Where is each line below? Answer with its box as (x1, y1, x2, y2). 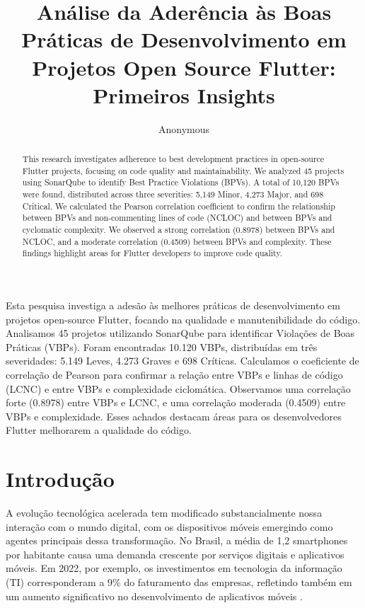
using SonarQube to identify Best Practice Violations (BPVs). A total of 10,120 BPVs (22, 176, 340, 188)
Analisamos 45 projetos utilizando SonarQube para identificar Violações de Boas (6, 326, 355, 340)
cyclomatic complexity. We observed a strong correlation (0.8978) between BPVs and (22, 224, 335, 236)
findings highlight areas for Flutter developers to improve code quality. (22, 247, 282, 259)
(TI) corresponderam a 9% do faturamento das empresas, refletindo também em (6, 575, 352, 590)
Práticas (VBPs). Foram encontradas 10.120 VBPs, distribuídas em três (6, 339, 318, 354)
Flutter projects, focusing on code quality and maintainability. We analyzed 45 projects (22, 164, 344, 176)
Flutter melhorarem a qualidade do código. (6, 423, 192, 437)
